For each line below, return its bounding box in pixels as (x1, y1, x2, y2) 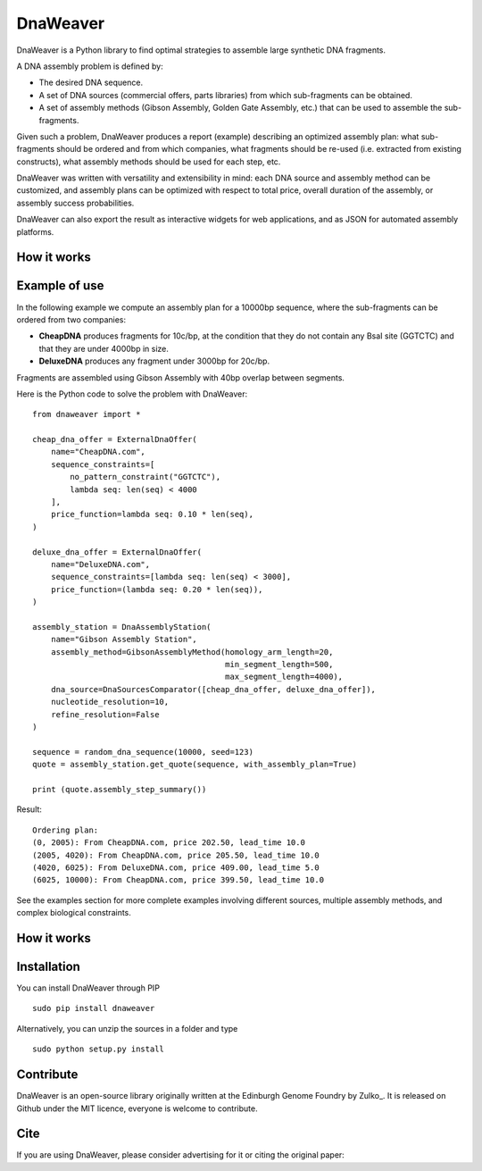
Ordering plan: (32, 824, 99, 835)
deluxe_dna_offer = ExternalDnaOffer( (32, 547, 203, 557)
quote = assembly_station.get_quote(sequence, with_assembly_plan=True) (32, 759, 357, 770)
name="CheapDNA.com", (50, 447, 146, 457)
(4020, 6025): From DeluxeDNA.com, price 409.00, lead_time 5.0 (32, 862, 320, 873)
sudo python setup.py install (32, 1044, 165, 1054)
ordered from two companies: (16, 314, 127, 325)
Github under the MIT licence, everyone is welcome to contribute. (16, 1103, 258, 1114)
